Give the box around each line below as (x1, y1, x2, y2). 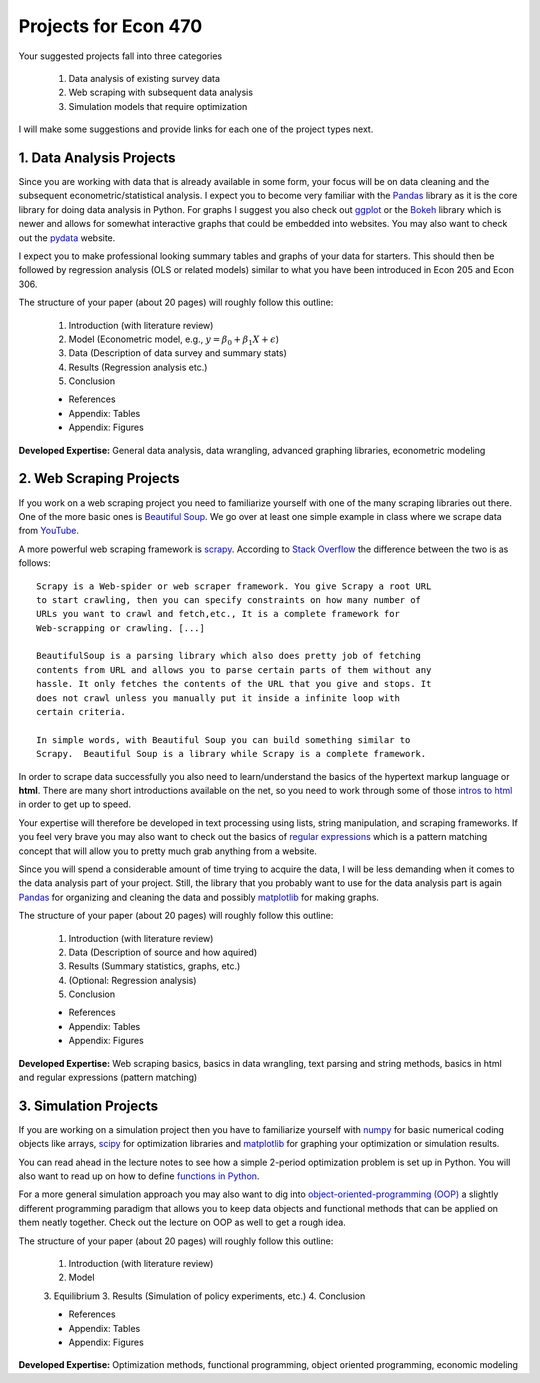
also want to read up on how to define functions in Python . (18, 1170, 260, 1182)
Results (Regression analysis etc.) (68, 361, 208, 373)
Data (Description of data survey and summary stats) (68, 347, 287, 359)
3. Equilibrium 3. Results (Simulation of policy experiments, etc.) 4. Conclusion (43, 1290, 366, 1302)
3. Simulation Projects (18, 1097, 159, 1114)
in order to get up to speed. (18, 798, 132, 810)
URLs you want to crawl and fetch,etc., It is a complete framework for (36, 608, 400, 620)
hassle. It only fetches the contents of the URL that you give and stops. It (36, 678, 432, 690)
